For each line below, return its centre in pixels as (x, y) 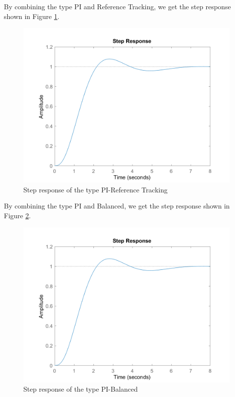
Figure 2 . (18, 215)
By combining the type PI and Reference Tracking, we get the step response (117, 6)
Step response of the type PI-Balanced (81, 389)
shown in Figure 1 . (32, 16)
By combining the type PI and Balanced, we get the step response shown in (117, 206)
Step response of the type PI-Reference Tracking (96, 189)
